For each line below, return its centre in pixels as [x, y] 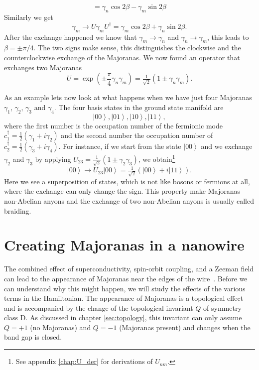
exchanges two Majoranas [43, 67]
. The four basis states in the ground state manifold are [139, 107]
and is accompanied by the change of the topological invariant [99, 308]
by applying [53, 159]
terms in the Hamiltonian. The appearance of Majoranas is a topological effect [124, 298]
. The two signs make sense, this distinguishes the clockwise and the [137, 48]
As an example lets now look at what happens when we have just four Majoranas [128, 97]
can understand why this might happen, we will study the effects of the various [125, 288]
